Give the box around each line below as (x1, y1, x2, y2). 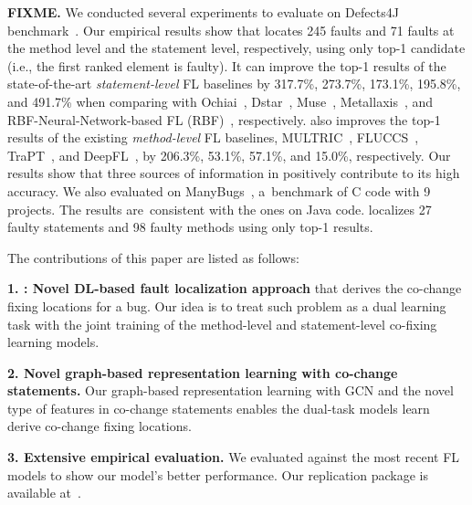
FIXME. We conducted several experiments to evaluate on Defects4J (7, 3, 399, 21)
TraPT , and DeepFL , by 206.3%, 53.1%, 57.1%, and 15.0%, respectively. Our (7, 145, 451, 164)
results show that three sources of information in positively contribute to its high (7, 163, 460, 183)
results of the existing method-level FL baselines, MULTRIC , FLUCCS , (7, 128, 419, 147)
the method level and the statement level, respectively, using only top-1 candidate (7, 38, 466, 58)
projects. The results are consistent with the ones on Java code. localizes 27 (7, 199, 432, 218)
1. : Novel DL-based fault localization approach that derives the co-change (7, 279, 462, 298)
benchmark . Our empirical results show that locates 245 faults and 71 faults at (7, 20, 455, 39)
